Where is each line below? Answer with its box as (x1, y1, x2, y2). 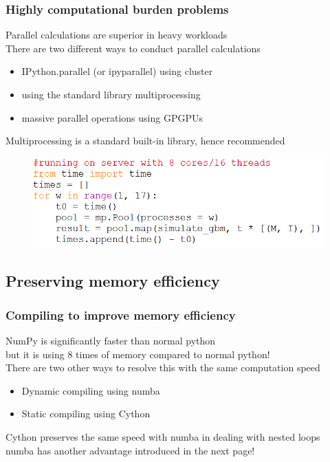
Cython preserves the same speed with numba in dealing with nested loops (5, 430, 320, 444)
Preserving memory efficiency (5, 270, 220, 291)
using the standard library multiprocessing (21, 87, 201, 101)
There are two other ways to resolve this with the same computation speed (5, 360, 320, 375)
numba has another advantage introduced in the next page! (5, 443, 255, 457)
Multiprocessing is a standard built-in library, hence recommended (5, 133, 285, 148)
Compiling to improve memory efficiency (5, 306, 236, 323)
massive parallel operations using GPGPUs (21, 110, 203, 124)
